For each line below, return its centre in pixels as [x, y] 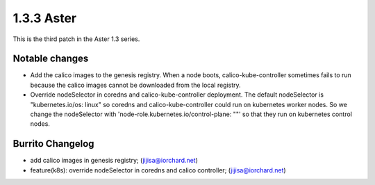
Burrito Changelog [53, 144]
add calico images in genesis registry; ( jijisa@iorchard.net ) [114, 161]
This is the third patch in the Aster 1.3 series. [76, 39]
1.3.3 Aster [45, 18]
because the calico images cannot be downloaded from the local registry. [135, 85]
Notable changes [51, 59]
